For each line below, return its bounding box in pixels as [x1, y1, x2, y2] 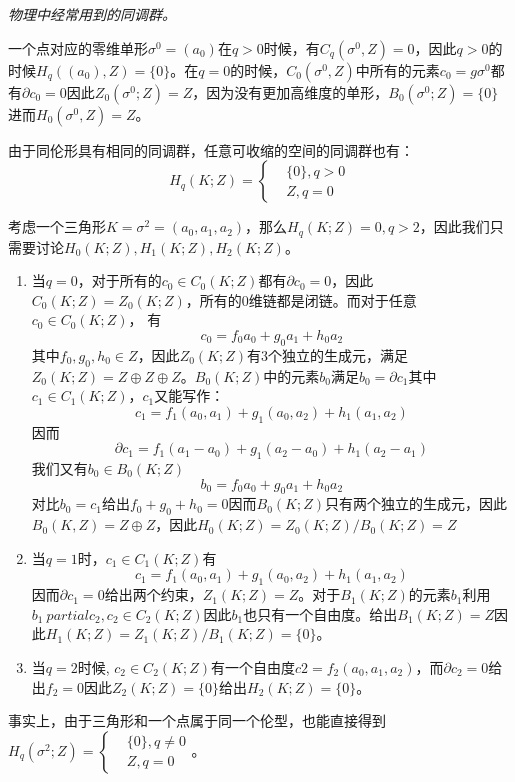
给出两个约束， [104, 584, 203, 605]
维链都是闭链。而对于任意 [248, 289, 417, 310]
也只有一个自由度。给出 [243, 603, 398, 624]
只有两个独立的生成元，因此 [325, 493, 507, 514]
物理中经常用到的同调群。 [8, 4, 176, 24]
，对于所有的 [77, 270, 162, 291]
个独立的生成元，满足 [268, 344, 409, 365]
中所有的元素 [355, 59, 440, 80]
